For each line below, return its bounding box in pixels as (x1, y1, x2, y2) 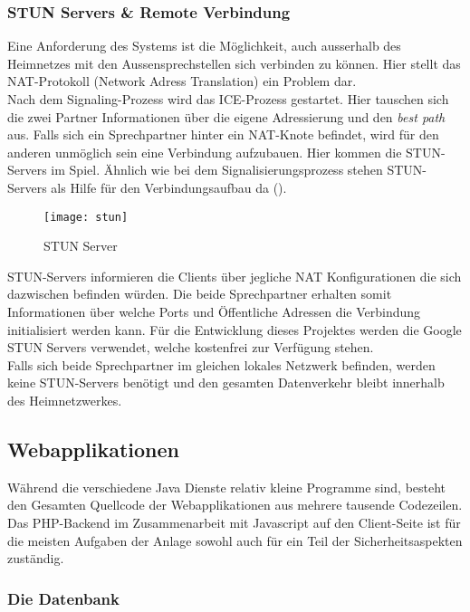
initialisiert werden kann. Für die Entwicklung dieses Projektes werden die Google (7, 320, 462, 339)
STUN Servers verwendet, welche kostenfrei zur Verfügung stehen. (7, 338, 374, 357)
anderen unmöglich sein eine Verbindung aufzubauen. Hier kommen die (7, 142, 402, 161)
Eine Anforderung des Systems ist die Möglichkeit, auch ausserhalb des (7, 36, 401, 55)
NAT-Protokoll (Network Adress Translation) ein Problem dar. (7, 72, 357, 91)
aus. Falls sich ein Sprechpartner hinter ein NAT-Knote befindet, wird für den (7, 125, 439, 144)
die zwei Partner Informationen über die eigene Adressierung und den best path (7, 107, 446, 126)
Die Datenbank (7, 587, 120, 609)
